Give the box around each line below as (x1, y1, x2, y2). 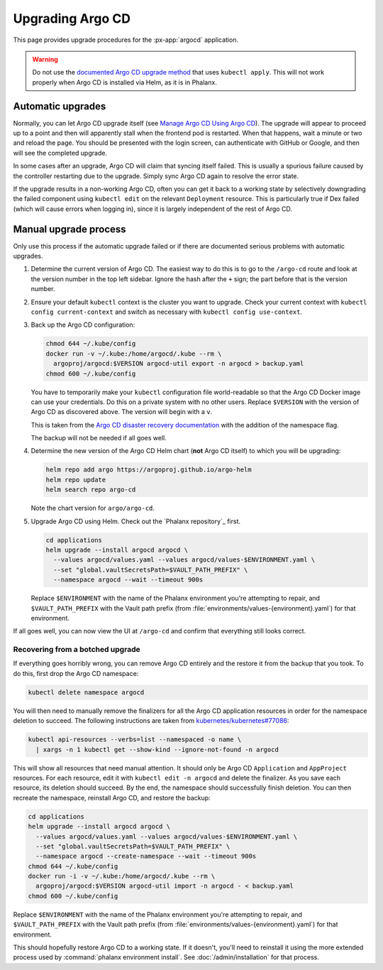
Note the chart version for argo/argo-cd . (30, 504, 155, 513)
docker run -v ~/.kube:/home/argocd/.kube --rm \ (45, 349, 222, 358)
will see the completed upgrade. (13, 148, 108, 157)
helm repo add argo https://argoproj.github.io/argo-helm (45, 466, 252, 474)
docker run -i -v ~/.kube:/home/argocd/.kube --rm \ (28, 872, 216, 881)
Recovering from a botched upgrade (13, 645, 141, 655)
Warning (32, 55, 58, 63)
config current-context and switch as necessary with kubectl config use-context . (30, 307, 303, 316)
